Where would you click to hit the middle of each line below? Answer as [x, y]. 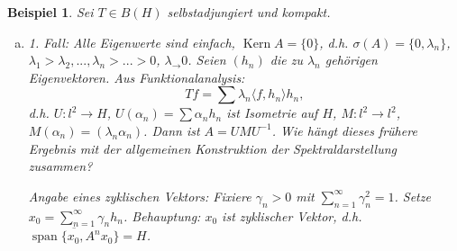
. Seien [207, 60]
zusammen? [60, 166]
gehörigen [351, 60]
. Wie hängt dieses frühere [344, 130]
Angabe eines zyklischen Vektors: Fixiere [140, 196]
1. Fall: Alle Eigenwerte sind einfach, [132, 42]
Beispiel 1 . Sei [50, 12]
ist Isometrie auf [272, 113]
